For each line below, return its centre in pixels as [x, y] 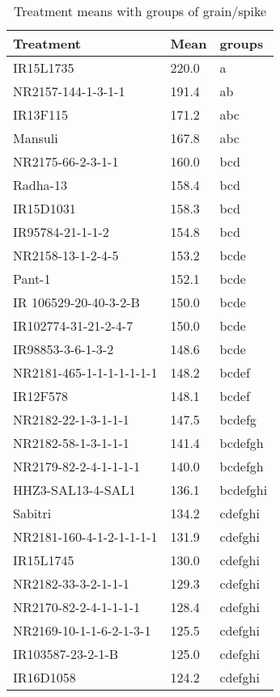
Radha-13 [40, 185]
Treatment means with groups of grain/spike [140, 11]
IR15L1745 [44, 560]
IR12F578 [41, 396]
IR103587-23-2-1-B [66, 654]
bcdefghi [244, 490]
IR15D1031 [45, 208]
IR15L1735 [44, 68]
